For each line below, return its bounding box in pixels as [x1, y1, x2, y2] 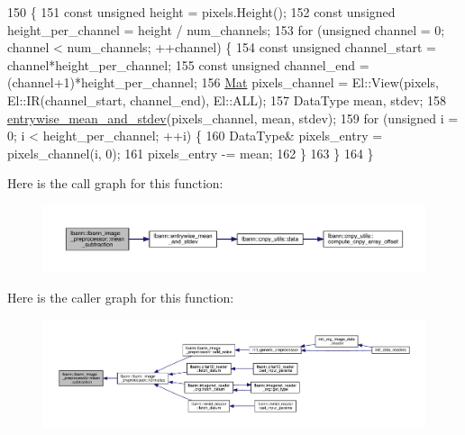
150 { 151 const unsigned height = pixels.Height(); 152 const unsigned [7, 3, 396, 21]
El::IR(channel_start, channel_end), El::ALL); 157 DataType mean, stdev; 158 [7, 90, 447, 109]
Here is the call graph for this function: [7, 174, 223, 193]
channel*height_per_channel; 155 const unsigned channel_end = [7, 55, 369, 74]
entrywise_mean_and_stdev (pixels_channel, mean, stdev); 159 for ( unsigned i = [7, 108, 459, 127]
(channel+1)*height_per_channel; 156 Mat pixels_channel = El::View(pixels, [7, 73, 439, 92]
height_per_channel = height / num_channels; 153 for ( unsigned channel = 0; [7, 20, 445, 39]
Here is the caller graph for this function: [7, 288, 234, 307]
